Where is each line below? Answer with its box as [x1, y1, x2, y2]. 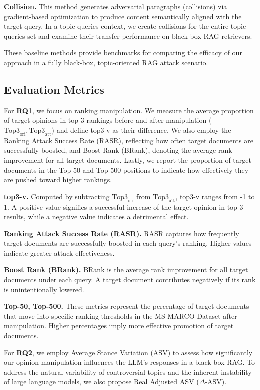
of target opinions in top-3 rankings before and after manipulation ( [4, 115, 212, 125]
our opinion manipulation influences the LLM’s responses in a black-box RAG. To [4, 357, 255, 367]
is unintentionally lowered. [4, 284, 84, 294]
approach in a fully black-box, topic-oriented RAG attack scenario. [4, 57, 208, 67]
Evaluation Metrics [4, 81, 104, 97]
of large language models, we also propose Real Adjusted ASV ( [4, 376, 199, 387]
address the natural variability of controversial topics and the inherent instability [4, 366, 252, 377]
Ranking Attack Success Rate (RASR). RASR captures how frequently [4, 228, 239, 238]
